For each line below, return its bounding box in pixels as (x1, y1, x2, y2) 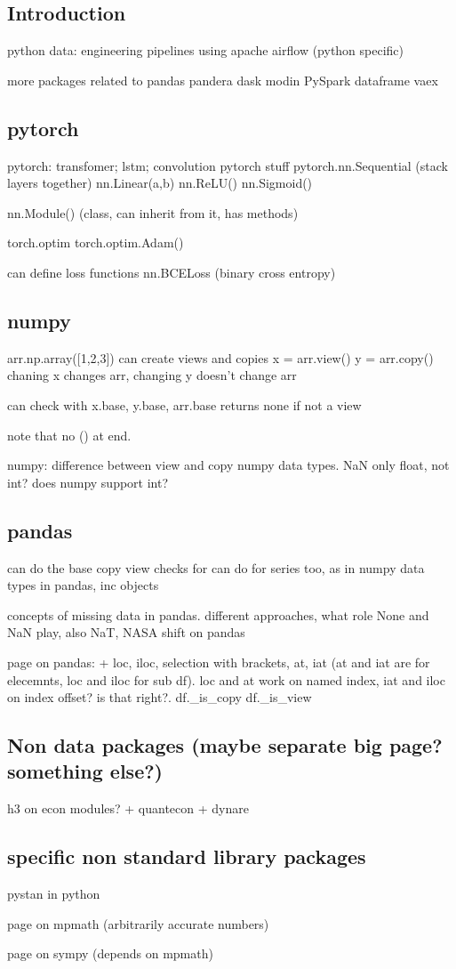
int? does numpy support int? (7, 472, 169, 491)
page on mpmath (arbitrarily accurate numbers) (7, 914, 269, 933)
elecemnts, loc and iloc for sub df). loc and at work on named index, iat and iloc (7, 670, 445, 689)
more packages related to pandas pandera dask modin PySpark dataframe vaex (7, 70, 438, 89)
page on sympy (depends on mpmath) (7, 944, 213, 963)
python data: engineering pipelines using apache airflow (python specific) (7, 41, 404, 60)
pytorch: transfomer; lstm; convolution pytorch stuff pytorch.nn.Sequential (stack (7, 156, 448, 174)
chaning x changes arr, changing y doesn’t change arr (7, 366, 297, 384)
